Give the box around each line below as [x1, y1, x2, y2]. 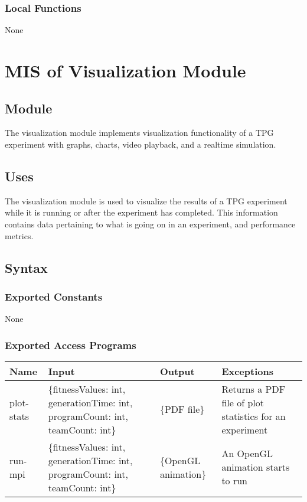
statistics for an [221, 409, 286, 423]
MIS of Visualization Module [5, 58, 246, 82]
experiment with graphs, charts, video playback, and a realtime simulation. [5, 138, 276, 150]
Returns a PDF [221, 382, 286, 396]
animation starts [221, 460, 290, 474]
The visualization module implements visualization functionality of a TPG [5, 126, 274, 139]
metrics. [5, 229, 34, 242]
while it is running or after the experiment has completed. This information [5, 206, 278, 219]
